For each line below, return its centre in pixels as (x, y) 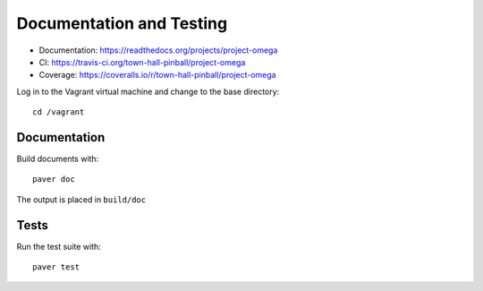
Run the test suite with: (59, 246)
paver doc (54, 180)
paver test (56, 267)
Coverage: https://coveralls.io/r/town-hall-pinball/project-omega (157, 75)
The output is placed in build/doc (81, 199)
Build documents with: (58, 159)
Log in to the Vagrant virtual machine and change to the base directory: (148, 91)
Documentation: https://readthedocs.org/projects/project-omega (158, 50)
